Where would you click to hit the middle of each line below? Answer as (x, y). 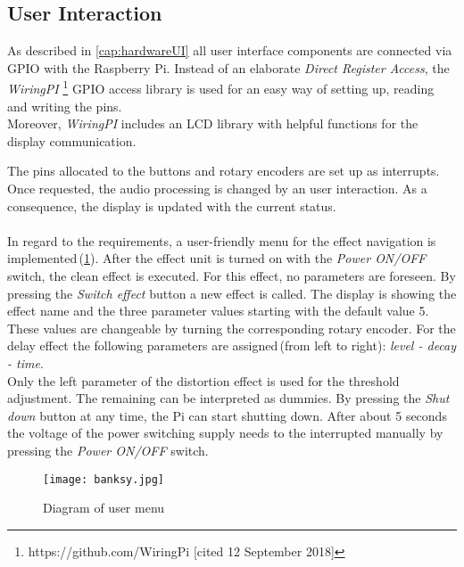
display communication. (72, 140)
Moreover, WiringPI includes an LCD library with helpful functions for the (213, 123)
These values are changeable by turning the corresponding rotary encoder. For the (232, 328)
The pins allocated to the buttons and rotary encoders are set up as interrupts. (224, 171)
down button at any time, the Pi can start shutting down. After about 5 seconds (227, 415)
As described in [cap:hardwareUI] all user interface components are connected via (230, 50)
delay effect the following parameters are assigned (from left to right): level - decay (232, 345)
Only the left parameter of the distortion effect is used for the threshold (203, 380)
